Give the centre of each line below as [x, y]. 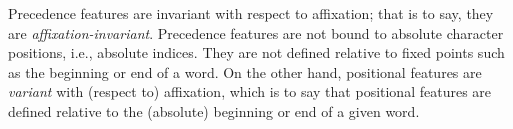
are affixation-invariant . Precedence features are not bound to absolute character [256, 32]
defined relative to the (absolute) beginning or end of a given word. [214, 110]
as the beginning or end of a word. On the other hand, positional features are [245, 71]
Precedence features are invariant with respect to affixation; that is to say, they [251, 13]
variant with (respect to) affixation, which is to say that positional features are [250, 91]
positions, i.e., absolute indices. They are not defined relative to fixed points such [256, 52]
